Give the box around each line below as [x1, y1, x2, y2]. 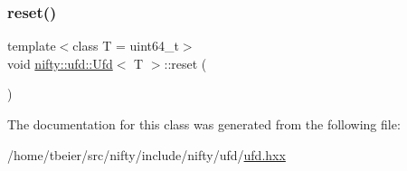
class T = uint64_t [72, 36, 179, 55]
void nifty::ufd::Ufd [7, 53, 113, 72]
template [7, 36, 56, 55]
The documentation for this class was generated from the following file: [7, 115, 401, 133]
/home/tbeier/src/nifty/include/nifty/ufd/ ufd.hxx [7, 145, 286, 164]
